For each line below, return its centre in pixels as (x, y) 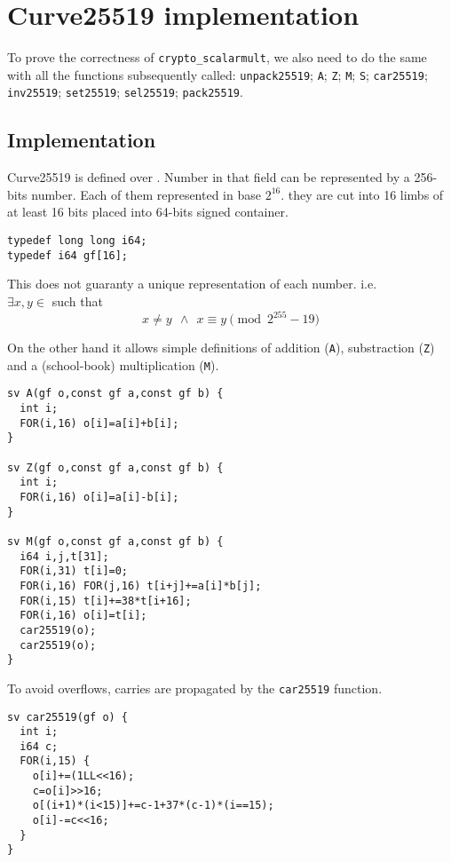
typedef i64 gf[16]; (68, 255)
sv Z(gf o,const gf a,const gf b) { (115, 467)
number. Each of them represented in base (146, 194)
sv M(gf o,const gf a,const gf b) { (115, 541)
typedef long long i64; (77, 241)
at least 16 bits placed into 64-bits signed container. (148, 212)
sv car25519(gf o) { (68, 717)
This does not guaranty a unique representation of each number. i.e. (192, 284)
